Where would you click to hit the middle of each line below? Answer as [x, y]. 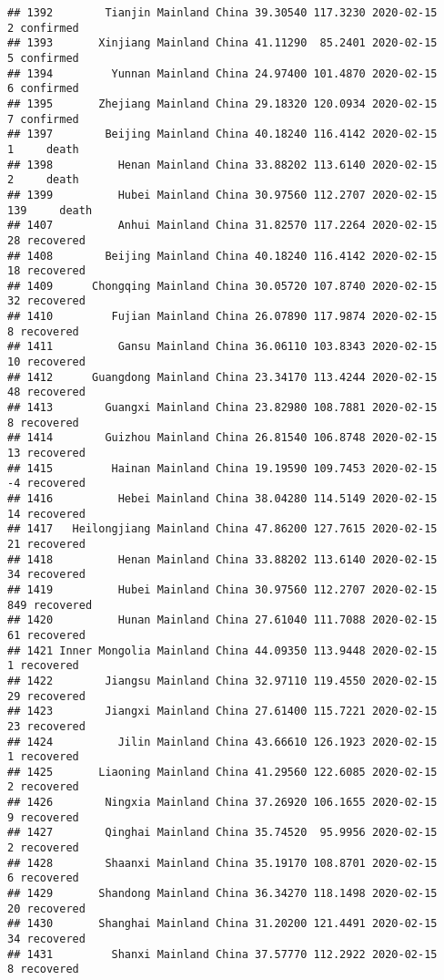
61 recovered [46, 635]
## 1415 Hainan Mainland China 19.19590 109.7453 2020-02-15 [222, 468]
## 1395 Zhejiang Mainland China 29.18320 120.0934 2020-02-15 [222, 103]
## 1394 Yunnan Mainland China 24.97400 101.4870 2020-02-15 [222, 73]
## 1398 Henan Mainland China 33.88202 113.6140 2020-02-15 [222, 165]
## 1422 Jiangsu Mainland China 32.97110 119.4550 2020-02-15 [222, 681]
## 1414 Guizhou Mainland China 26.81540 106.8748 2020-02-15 [222, 438]
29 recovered [46, 696]
